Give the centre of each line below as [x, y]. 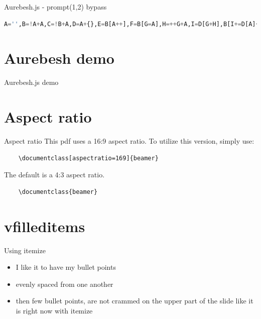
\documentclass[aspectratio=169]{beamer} [88, 158]
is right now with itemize [54, 310]
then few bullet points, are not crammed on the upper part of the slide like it [135, 301]
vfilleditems [45, 226]
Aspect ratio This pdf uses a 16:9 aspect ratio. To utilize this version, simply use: [129, 141]
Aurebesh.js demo [31, 82]
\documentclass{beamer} [58, 192]
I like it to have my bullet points [66, 267]
